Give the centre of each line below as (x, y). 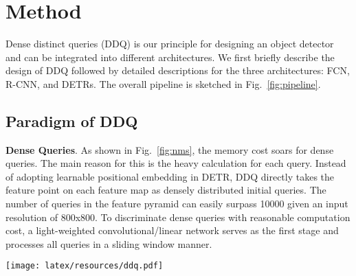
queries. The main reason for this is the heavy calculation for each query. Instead (176, 163)
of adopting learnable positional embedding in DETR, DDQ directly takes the (170, 176)
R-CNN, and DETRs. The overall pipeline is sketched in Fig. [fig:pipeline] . (163, 83)
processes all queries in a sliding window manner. (109, 243)
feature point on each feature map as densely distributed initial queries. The (166, 190)
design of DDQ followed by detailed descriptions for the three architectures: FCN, (178, 70)
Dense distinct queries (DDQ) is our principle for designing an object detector (170, 44)
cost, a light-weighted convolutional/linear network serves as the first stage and (172, 230)
